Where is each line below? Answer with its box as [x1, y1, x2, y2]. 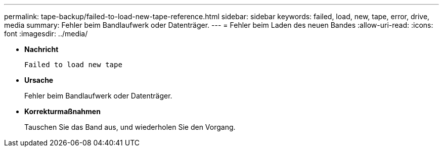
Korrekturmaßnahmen [24, 107, 101, 116]
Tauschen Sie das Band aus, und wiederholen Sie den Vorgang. [24, 123, 236, 131]
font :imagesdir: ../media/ [4, 29, 88, 38]
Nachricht [24, 45, 59, 54]
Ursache [24, 76, 54, 84]
